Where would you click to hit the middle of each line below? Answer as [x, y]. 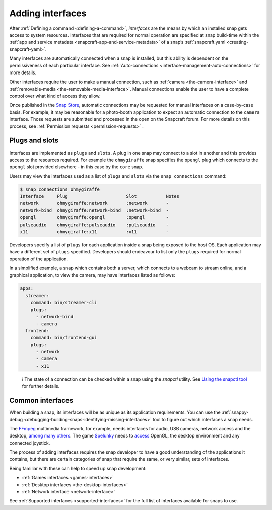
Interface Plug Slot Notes [100, 197]
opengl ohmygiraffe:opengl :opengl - [94, 217]
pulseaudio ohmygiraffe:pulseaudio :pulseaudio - [94, 225]
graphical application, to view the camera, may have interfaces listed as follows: [92, 275]
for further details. [41, 386]
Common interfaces [41, 400]
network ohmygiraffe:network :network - [94, 203]
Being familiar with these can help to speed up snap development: [78, 468]
